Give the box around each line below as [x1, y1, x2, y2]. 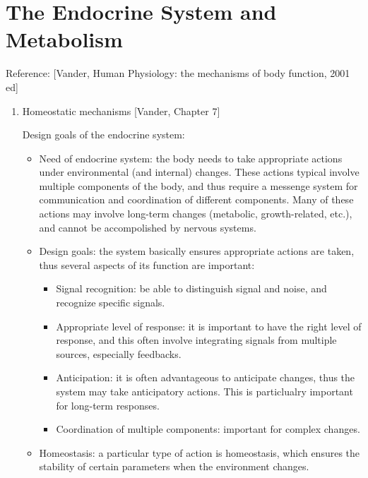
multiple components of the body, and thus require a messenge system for [39, 178, 358, 193]
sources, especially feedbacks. [56, 346, 182, 361]
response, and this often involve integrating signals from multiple [56, 333, 337, 347]
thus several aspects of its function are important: [39, 257, 255, 272]
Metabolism [6, 25, 123, 54]
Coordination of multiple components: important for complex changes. [56, 422, 360, 436]
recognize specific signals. [56, 295, 165, 310]
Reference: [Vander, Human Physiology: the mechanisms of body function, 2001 [6, 66, 350, 80]
